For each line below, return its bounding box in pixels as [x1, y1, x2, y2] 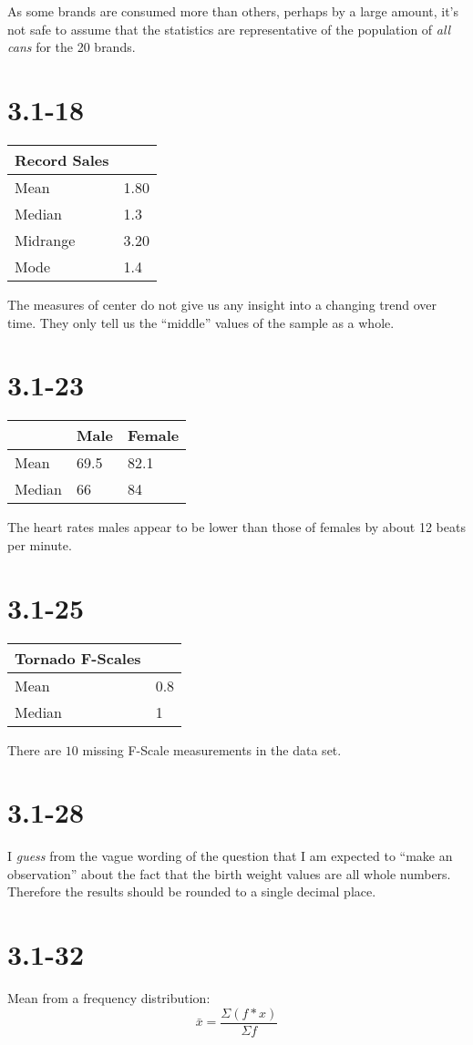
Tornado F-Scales [15, 647, 141, 669]
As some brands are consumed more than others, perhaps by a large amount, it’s [7, 2, 459, 20]
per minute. [7, 535, 72, 554]
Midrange [15, 229, 76, 251]
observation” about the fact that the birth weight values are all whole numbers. [7, 864, 451, 883]
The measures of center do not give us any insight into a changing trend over [7, 294, 437, 313]
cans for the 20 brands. [7, 37, 136, 56]
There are [7, 740, 62, 759]
